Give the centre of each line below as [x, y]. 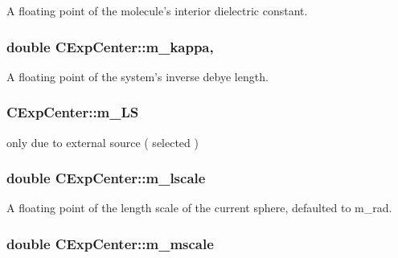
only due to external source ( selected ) [103, 142]
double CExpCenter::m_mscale [110, 243]
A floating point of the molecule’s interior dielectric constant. [157, 10]
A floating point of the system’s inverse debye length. [137, 76]
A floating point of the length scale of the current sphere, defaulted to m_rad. [199, 208]
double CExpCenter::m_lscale [106, 178]
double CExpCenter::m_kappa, [110, 46]
